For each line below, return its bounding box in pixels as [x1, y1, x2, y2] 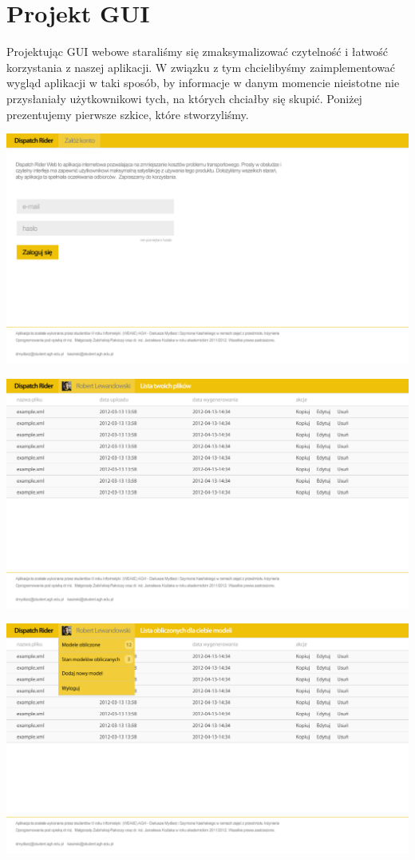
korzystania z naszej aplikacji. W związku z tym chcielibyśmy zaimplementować [6, 58, 396, 75]
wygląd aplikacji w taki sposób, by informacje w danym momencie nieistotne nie [6, 74, 400, 91]
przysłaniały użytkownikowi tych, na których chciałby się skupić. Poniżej [6, 90, 362, 106]
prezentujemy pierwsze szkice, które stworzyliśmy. [6, 106, 249, 122]
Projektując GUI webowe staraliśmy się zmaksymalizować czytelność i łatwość [6, 43, 388, 60]
